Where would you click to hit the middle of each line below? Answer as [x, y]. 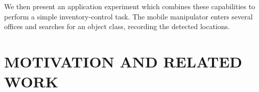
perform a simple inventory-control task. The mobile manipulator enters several [128, 16]
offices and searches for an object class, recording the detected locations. [117, 26]
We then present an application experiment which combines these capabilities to [130, 6]
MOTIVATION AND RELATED [123, 61]
